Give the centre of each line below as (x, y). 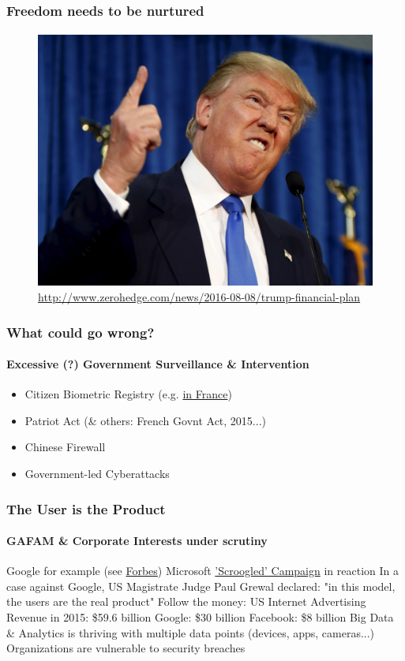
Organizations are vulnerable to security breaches (126, 648)
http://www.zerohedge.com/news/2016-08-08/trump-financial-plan (199, 297)
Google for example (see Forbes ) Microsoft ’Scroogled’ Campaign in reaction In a (202, 571)
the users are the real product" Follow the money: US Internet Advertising (186, 601)
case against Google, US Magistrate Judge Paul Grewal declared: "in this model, (201, 586)
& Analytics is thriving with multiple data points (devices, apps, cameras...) (191, 632)
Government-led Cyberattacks (97, 474)
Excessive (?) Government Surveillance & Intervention (158, 364)
